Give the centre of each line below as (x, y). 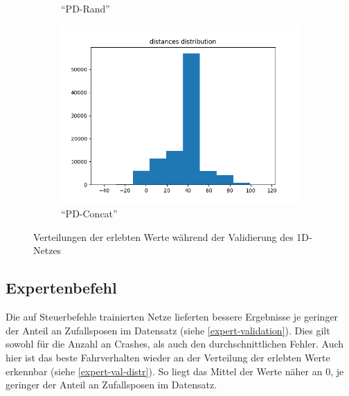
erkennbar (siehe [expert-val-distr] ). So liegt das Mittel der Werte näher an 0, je (175, 371)
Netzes (47, 250)
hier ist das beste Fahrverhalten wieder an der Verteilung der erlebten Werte (168, 357)
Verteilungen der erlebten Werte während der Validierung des (163, 236)
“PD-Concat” (89, 214)
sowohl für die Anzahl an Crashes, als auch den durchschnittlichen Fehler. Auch (175, 344)
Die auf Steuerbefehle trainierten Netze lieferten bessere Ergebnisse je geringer (172, 317)
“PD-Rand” (86, 8)
